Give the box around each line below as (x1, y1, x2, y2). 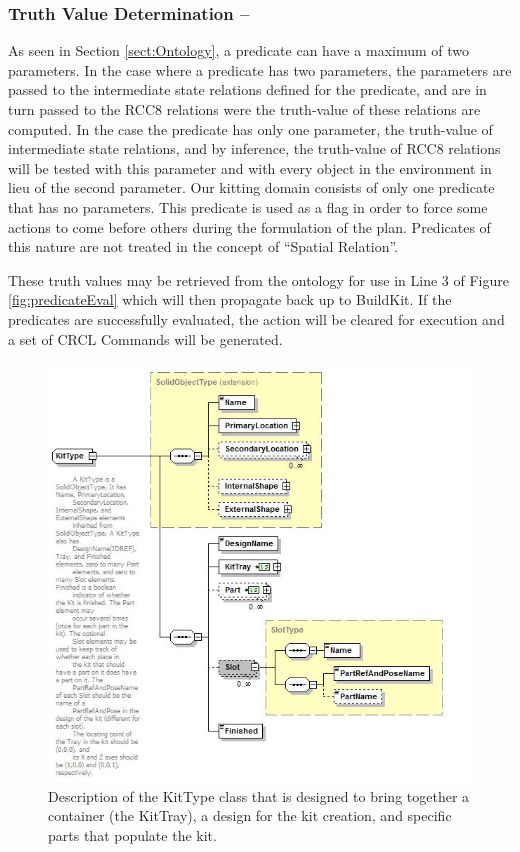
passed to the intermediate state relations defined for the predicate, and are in (8, 79, 487, 100)
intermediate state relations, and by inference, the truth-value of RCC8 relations (8, 138, 501, 159)
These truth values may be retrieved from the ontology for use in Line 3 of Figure (8, 269, 509, 290)
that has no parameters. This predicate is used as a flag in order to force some (8, 196, 488, 217)
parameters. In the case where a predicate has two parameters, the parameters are (8, 59, 512, 80)
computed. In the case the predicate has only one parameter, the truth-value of (8, 118, 493, 139)
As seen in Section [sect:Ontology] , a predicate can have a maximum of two (8, 40, 470, 61)
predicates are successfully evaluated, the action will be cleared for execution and (8, 308, 505, 329)
